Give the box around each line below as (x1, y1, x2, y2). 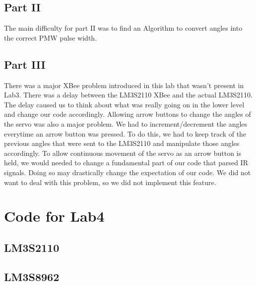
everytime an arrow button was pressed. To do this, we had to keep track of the (4, 128, 247, 139)
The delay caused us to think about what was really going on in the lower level (4, 99, 245, 109)
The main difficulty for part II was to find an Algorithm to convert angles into (4, 23, 243, 33)
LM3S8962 (4, 269, 60, 284)
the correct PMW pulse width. (4, 32, 97, 43)
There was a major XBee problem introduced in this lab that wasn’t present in (4, 80, 244, 90)
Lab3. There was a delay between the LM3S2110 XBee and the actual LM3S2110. (4, 90, 253, 100)
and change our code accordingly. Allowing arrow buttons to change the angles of (4, 109, 251, 119)
